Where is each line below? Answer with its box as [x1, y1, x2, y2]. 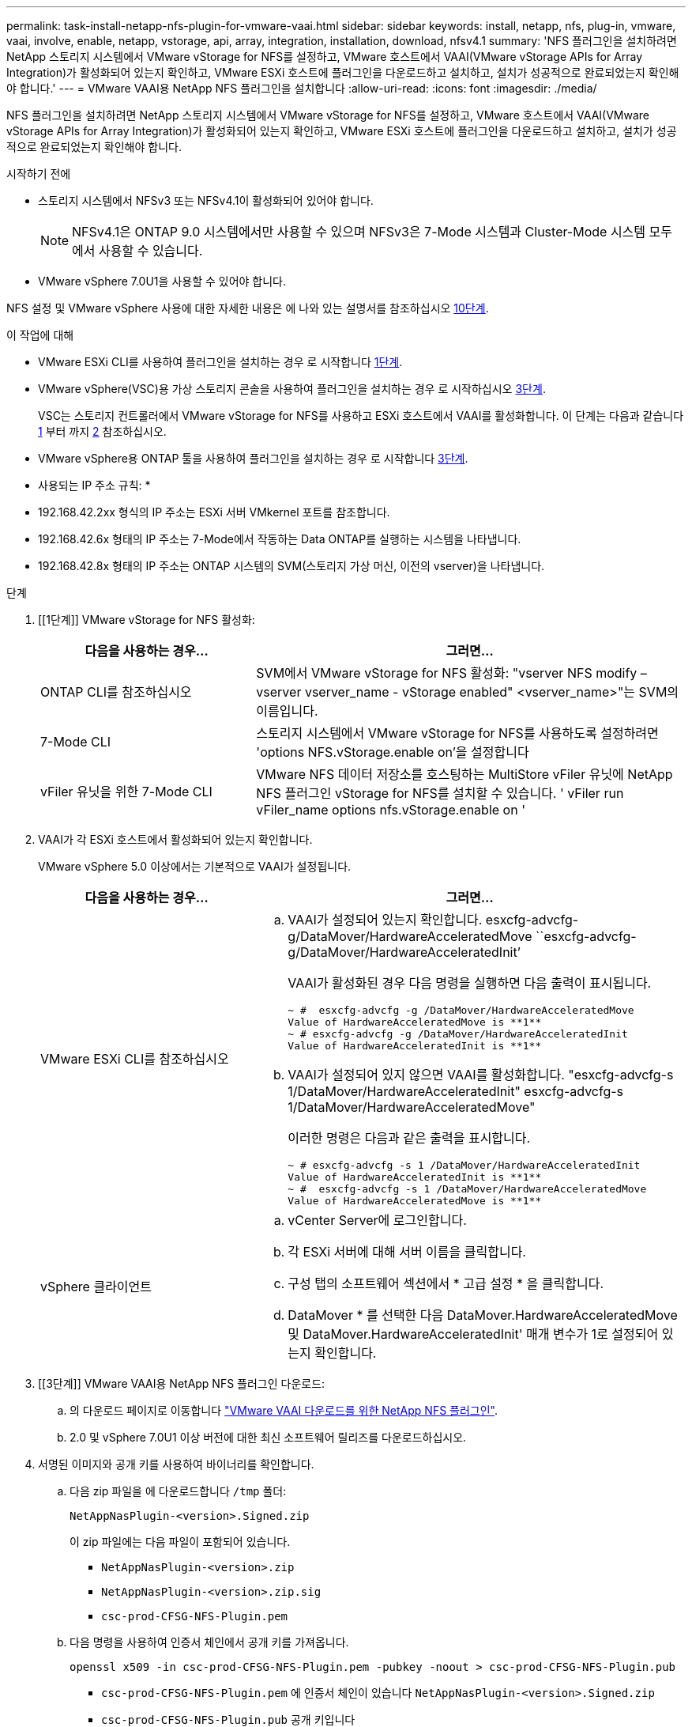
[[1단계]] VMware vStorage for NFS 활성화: [38, 613, 255, 626]
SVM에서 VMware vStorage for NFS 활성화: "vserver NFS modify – [256, 665, 647, 681]
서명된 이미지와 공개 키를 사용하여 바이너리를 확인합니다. [38, 1457, 314, 1471]
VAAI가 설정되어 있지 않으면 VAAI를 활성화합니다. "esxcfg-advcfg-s [288, 1067, 674, 1083]
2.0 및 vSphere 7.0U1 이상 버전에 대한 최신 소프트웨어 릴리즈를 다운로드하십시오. [70, 1430, 467, 1444]
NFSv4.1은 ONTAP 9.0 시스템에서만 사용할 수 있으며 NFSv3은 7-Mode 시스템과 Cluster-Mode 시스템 [72, 224, 646, 240]
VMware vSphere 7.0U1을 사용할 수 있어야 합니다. [38, 274, 287, 288]
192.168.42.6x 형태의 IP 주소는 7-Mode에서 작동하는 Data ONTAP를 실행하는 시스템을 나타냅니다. [38, 532, 521, 546]
